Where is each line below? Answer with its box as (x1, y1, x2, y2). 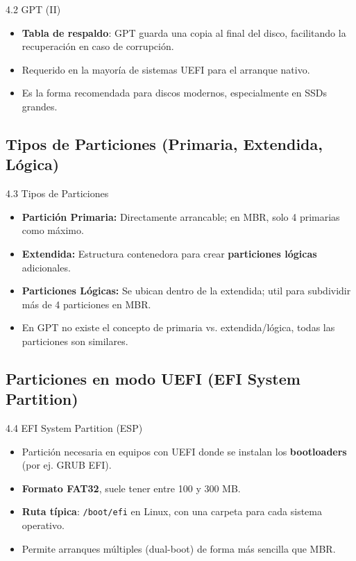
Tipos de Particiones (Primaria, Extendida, (6, 133, 323, 154)
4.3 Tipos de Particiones (6, 186, 109, 201)
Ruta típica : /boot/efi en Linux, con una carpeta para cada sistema (22, 504, 322, 519)
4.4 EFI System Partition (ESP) (6, 421, 143, 435)
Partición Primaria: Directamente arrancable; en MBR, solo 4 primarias (22, 209, 340, 224)
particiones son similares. (22, 333, 128, 348)
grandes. (22, 99, 58, 113)
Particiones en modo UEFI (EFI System (6, 367, 300, 389)
